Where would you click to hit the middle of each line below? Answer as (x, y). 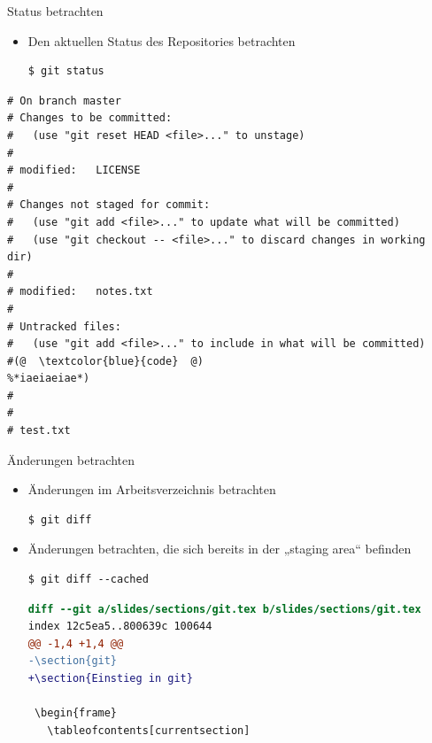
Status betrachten (55, 11)
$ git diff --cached (88, 580)
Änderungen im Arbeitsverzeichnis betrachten (152, 489)
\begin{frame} (76, 713)
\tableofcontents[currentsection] (149, 730)
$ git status (66, 71)
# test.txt (39, 431)
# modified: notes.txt (80, 292)
